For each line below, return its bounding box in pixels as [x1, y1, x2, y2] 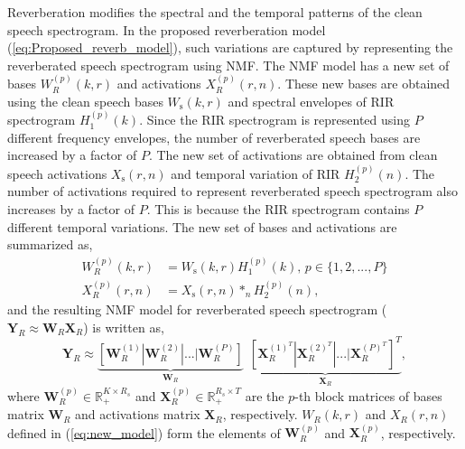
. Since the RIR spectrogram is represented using [139, 110, 411, 129]
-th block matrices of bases [294, 386, 442, 405]
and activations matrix [75, 405, 200, 424]
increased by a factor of [7, 145, 137, 164]
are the [245, 386, 284, 405]
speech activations [7, 164, 107, 182]
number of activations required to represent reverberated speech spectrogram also [7, 182, 458, 201]
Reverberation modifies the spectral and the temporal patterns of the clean [7, 3, 423, 21]
